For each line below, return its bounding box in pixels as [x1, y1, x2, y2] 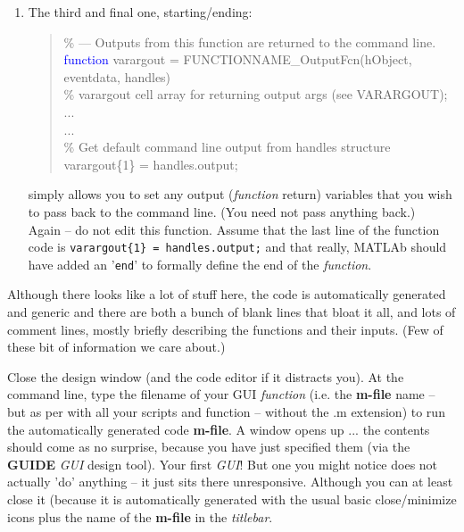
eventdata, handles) [63, 67, 171, 86]
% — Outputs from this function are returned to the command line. [63, 32, 436, 51]
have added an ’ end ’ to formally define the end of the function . [28, 254, 372, 273]
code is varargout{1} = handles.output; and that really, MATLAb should [28, 237, 447, 256]
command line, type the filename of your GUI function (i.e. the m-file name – [7, 385, 435, 403]
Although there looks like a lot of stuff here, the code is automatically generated [7, 285, 446, 303]
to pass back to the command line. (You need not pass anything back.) [28, 202, 416, 220]
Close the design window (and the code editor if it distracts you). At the [7, 367, 404, 386]
